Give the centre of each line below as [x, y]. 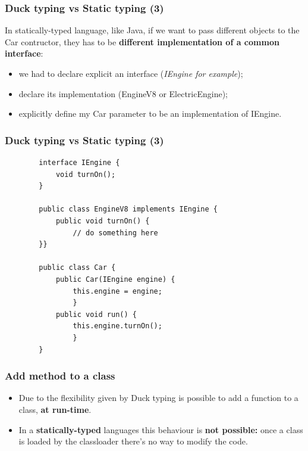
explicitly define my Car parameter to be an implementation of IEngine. [150, 113]
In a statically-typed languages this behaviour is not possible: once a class [161, 429]
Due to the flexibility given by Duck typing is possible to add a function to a [158, 398]
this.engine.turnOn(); [117, 326]
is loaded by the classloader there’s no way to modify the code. [133, 441]
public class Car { [77, 268]
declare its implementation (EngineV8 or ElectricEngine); [123, 93]
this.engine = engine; [117, 291]
